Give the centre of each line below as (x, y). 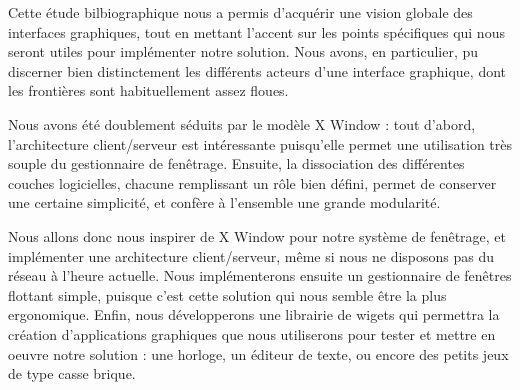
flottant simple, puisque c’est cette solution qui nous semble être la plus (227, 294)
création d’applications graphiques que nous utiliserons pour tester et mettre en (252, 333)
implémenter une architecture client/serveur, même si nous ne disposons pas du (251, 255)
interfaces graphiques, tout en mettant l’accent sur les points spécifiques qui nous (256, 31)
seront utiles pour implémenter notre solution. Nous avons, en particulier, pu (243, 51)
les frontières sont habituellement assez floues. (148, 90)
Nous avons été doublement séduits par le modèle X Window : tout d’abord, (242, 123)
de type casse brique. (72, 373)
